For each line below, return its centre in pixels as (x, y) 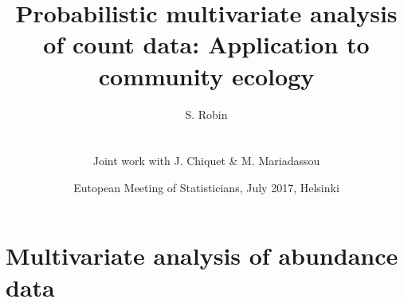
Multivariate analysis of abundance (202, 256)
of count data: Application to (206, 44)
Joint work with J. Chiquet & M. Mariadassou (206, 161)
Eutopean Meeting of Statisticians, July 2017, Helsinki (206, 187)
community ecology (206, 75)
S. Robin (206, 114)
